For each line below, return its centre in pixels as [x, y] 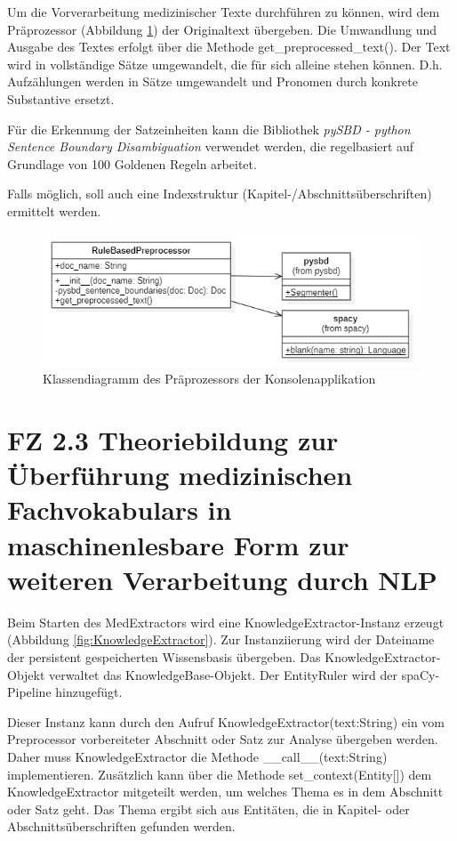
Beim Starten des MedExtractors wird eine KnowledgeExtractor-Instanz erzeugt [226, 622]
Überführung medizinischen [180, 475]
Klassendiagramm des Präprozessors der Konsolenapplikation [209, 379]
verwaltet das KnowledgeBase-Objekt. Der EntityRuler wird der [224, 674]
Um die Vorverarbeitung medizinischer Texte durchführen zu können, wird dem [224, 12]
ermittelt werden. [54, 210]
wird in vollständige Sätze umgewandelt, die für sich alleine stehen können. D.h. [225, 64]
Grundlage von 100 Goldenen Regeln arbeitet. [132, 163]
